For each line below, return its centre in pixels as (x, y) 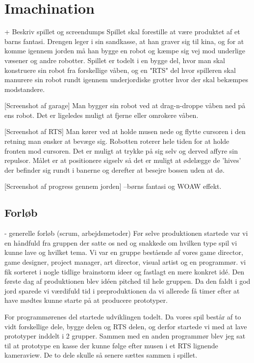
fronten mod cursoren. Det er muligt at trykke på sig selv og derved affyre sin (121, 150)
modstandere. (25, 89)
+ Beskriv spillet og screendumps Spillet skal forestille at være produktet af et (122, 32)
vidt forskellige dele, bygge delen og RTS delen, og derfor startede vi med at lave (126, 326)
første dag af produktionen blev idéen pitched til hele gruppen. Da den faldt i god (127, 281)
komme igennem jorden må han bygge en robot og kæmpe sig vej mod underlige (125, 51)
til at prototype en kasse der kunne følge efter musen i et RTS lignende (111, 345)
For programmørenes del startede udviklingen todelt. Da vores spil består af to (123, 316)
